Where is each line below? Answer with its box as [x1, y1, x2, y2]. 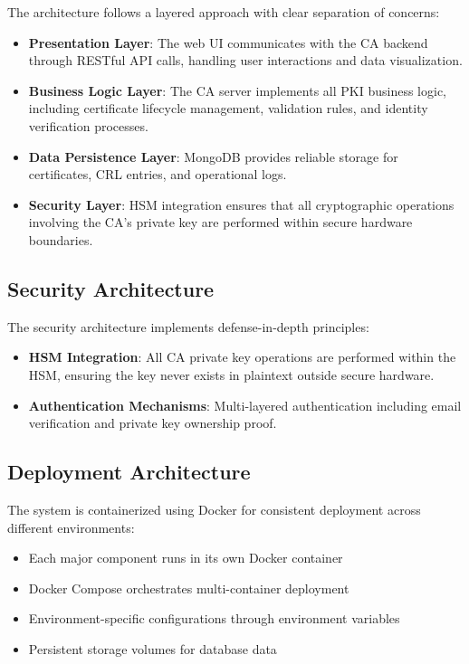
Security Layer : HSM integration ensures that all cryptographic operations [28, 194, 455, 213]
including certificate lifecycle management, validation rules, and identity [28, 99, 428, 118]
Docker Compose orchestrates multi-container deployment [28, 578, 349, 597]
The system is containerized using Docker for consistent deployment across [7, 499, 421, 518]
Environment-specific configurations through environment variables [28, 609, 400, 628]
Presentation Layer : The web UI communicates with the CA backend [28, 33, 428, 52]
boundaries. [28, 230, 93, 249]
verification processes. [28, 116, 148, 135]
